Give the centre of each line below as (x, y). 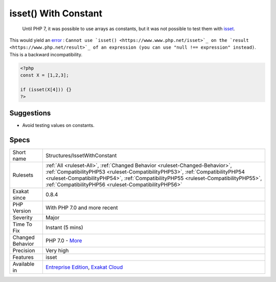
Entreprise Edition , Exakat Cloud (84, 267)
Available (24, 264)
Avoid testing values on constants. (58, 125)
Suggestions (30, 113)
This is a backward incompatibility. (46, 54)
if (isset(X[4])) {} (46, 89)
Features (23, 257)
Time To (22, 224)
